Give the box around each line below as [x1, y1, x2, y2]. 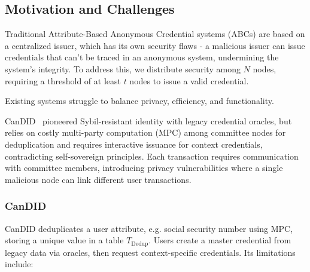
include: [5, 258, 34, 270]
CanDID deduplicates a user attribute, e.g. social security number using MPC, [5, 222, 293, 234]
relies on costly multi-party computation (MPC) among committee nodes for [5, 126, 286, 139]
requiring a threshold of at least [5, 74, 121, 87]
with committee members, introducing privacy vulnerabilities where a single [5, 161, 283, 174]
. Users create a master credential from [148, 234, 291, 246]
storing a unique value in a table [5, 234, 124, 246]
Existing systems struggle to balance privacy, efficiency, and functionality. [5, 94, 274, 107]
